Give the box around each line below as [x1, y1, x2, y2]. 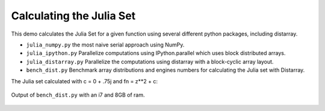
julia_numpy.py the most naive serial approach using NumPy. [26, 41, 185, 48]
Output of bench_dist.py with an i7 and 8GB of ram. [11, 91, 145, 98]
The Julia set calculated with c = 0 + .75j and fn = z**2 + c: [11, 77, 158, 84]
